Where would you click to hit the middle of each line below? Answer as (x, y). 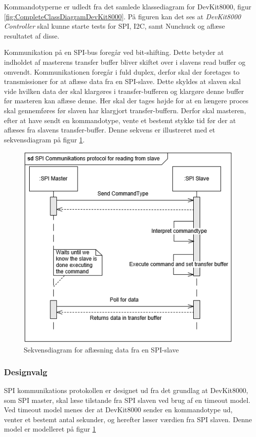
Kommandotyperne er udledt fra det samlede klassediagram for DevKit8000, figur (128, 6)
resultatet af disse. (32, 35)
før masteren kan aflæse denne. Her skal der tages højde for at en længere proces (126, 101)
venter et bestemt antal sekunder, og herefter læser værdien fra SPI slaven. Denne (128, 419)
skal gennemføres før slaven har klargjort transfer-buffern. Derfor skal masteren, (125, 110)
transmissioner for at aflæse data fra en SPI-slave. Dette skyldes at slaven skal (123, 81)
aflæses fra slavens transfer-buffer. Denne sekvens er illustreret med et (110, 130)
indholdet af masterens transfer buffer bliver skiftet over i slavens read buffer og (125, 62)
